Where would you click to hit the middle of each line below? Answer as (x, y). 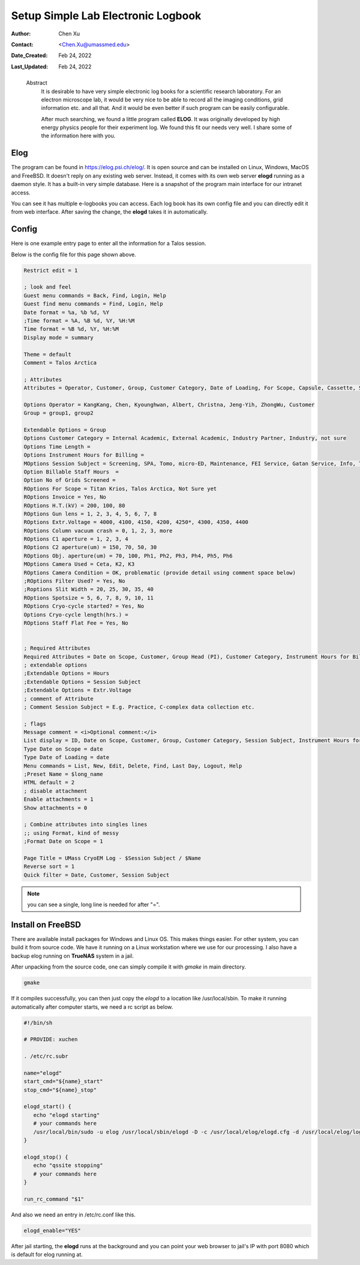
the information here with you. (78, 136)
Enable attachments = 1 (59, 799)
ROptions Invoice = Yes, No (65, 497)
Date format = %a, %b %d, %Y (67, 312)
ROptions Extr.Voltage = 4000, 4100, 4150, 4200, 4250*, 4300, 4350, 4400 (136, 522)
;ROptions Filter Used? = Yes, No (74, 581)
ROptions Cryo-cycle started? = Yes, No (84, 606)
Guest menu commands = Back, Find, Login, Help (95, 295)
